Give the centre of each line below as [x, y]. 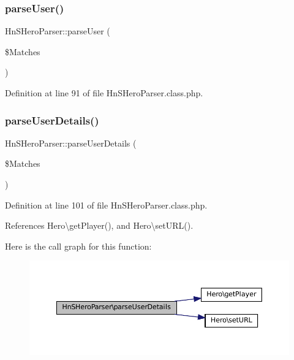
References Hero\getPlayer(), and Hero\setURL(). [99, 225]
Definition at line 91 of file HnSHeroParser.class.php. [104, 93]
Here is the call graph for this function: [78, 246]
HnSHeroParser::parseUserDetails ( [71, 143]
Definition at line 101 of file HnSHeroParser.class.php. [106, 205]
